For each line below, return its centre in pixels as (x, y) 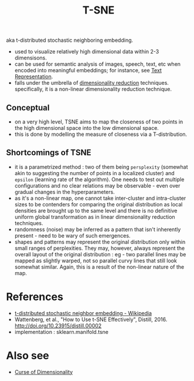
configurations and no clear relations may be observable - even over (97, 185)
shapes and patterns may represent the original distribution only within (100, 242)
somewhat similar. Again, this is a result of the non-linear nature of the (99, 267)
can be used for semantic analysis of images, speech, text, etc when (97, 64)
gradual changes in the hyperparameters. (65, 192)
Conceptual (28, 107)
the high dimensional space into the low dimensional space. (87, 128)
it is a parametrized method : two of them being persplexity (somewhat (101, 167)
